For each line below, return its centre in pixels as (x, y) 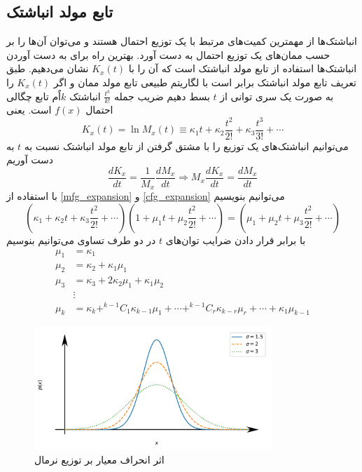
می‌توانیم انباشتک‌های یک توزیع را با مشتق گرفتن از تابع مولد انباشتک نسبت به (186, 146)
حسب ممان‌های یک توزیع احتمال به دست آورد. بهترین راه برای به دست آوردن (168, 54)
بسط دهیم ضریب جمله (162, 96)
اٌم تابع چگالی (34, 96)
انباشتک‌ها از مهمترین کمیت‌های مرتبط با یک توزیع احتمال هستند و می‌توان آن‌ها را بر (182, 41)
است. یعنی (29, 110)
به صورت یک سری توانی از (277, 96)
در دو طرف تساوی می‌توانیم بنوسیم (81, 240)
